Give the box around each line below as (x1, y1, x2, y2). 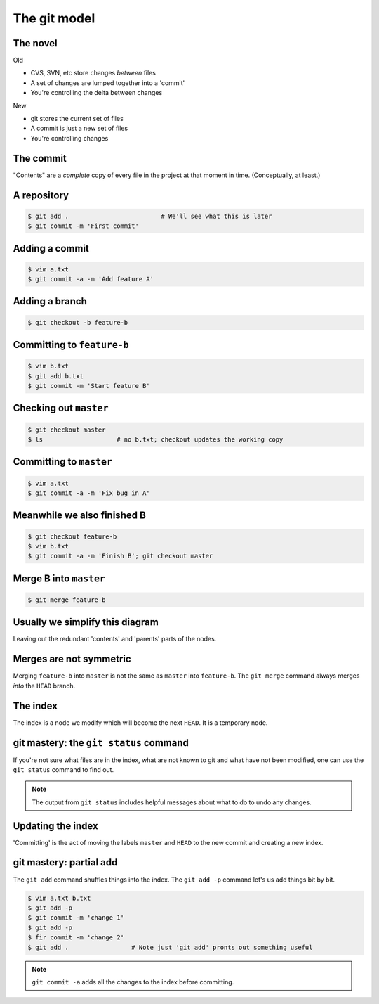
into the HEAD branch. (13, 681, 76, 690)
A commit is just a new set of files (30, 124, 128, 133)
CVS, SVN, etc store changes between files (30, 69, 156, 77)
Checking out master (13, 402, 109, 414)
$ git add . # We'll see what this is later (27, 212, 272, 220)
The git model (13, 11, 95, 26)
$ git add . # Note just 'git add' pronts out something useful (27, 943, 313, 951)
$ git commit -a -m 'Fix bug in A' (27, 489, 150, 497)
